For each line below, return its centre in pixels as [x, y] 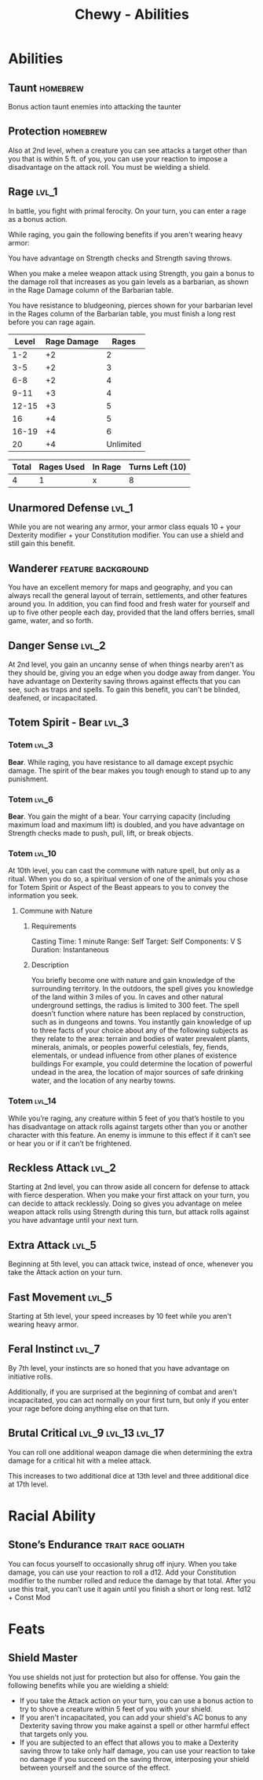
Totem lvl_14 [33, 1101]
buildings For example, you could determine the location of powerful [142, 1064]
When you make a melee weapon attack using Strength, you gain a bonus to [131, 273]
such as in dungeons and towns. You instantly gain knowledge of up [141, 1022]
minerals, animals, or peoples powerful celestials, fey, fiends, [130, 1047]
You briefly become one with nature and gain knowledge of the [133, 980]
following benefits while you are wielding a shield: [89, 1685]
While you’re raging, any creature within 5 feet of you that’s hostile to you [126, 1118]
